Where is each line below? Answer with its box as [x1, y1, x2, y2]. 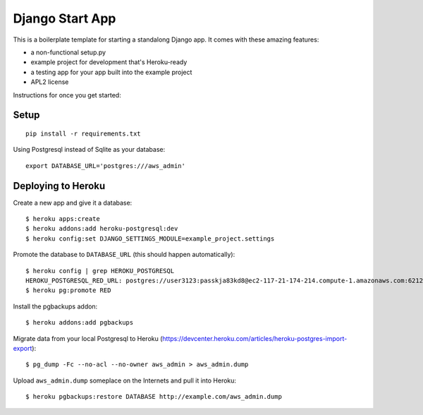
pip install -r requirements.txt [25, 129, 141, 138]
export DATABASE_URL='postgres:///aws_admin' [25, 162, 186, 169]
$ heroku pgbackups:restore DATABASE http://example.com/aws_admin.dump [25, 392, 282, 401]
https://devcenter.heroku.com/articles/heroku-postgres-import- [162, 334, 348, 342]
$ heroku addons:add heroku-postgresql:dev [25, 224, 178, 233]
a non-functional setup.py [30, 48, 106, 56]
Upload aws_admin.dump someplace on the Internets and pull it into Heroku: [13, 376, 236, 385]
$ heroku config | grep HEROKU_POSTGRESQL [25, 267, 175, 275]
